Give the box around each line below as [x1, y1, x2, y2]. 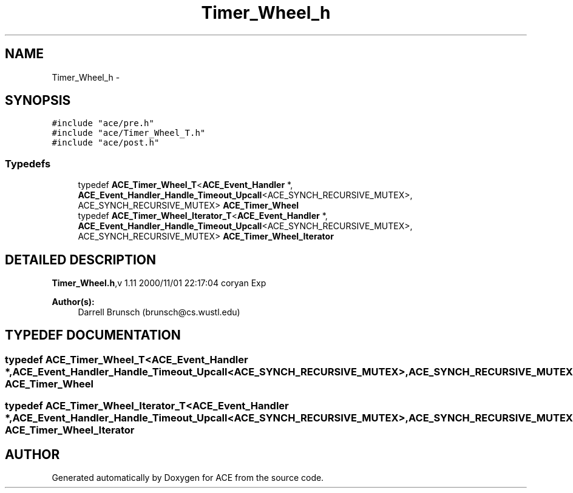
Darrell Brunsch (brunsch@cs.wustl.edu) [78, 307, 240, 318]
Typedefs [5, 157, 51, 170]
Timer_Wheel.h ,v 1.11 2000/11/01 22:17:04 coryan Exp [52, 278, 266, 289]
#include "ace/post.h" [52, 138, 160, 148]
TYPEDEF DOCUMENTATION [5, 327, 181, 343]
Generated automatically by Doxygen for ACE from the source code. [52, 472, 324, 483]
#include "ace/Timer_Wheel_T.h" [52, 128, 206, 138]
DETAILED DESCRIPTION [5, 252, 157, 267]
